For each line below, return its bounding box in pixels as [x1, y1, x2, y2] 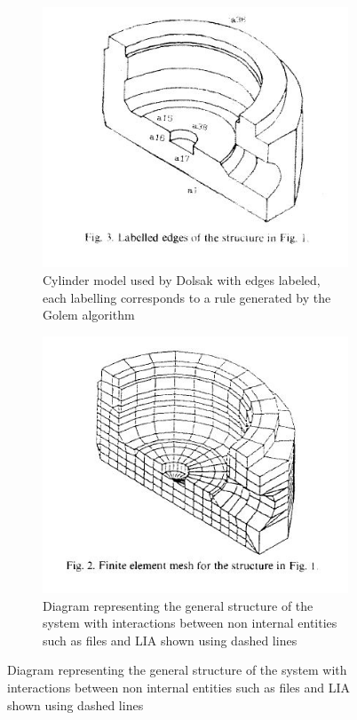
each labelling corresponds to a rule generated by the [43, 288, 331, 306]
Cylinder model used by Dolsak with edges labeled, [43, 270, 321, 289]
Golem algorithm [43, 305, 135, 324]
